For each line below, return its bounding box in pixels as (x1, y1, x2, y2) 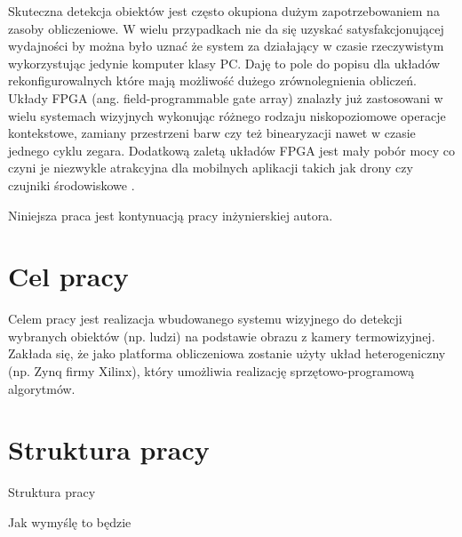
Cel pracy (8, 258, 129, 294)
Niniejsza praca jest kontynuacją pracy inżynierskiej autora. (8, 205, 333, 224)
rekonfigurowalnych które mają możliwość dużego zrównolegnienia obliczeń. (8, 71, 417, 90)
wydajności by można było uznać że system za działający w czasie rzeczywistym (8, 36, 444, 55)
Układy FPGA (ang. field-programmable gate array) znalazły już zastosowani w (8, 88, 443, 107)
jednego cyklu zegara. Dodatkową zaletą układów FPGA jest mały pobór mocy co (8, 140, 455, 159)
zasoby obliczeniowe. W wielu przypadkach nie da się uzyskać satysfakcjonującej (8, 19, 444, 37)
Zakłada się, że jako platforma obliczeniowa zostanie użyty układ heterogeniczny (8, 344, 446, 363)
